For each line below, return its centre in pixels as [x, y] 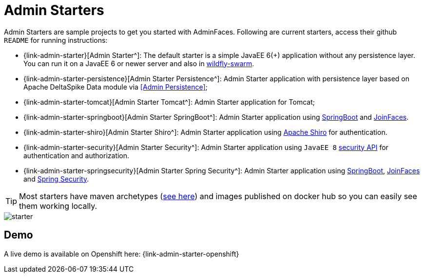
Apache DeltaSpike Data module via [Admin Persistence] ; [116, 87]
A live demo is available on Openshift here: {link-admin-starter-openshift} [122, 254]
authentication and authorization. [77, 155]
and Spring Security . [56, 179]
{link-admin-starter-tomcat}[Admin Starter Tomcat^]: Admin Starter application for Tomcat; [169, 102]
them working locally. [58, 206]
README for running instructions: [56, 40]
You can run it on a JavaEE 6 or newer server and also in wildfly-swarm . [139, 63]
